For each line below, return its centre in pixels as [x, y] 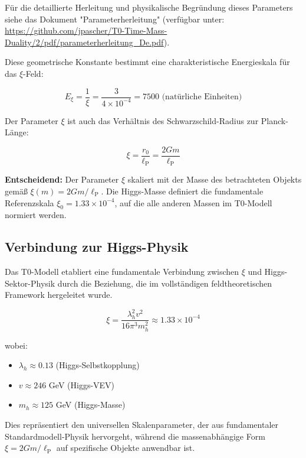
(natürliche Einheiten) [202, 97]
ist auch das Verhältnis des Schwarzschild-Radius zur [163, 120]
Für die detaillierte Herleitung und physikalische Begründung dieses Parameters [149, 7]
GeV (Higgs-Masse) [91, 405]
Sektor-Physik [30, 283]
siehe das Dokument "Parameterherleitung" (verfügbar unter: [115, 19]
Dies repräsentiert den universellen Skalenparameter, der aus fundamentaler [142, 424]
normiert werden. [36, 215]
